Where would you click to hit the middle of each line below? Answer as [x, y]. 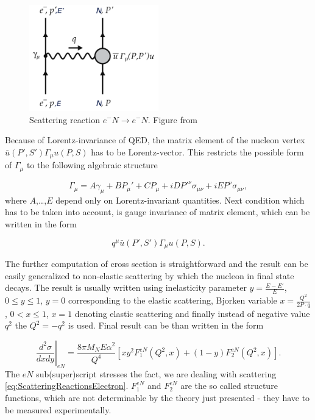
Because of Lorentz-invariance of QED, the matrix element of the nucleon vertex [155, 140]
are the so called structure [229, 386]
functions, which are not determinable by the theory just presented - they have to [157, 398]
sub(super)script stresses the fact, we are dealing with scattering [156, 373]
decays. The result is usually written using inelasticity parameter [126, 287]
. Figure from [172, 119]
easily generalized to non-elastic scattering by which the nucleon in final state [150, 275]
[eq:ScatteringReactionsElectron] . [67, 386]
